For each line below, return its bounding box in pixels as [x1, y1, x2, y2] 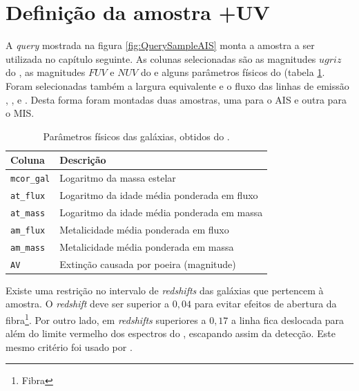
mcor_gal [10, 174, 50, 184]
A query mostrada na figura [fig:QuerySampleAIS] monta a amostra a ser [6, 38, 315, 53]
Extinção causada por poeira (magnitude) [59, 256, 236, 271]
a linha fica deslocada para [231, 312, 345, 327]
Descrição [59, 153, 106, 167]
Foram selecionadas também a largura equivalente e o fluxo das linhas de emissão [6, 78, 349, 93]
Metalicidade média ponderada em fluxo [59, 222, 229, 236]
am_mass [10, 242, 46, 253]
